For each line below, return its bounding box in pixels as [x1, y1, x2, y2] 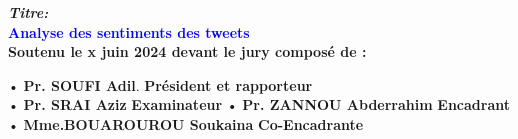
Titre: [8, 2, 49, 22]
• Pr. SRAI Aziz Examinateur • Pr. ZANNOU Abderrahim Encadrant [8, 94, 511, 115]
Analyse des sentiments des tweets [8, 21, 250, 42]
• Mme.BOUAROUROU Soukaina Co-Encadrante [8, 113, 364, 134]
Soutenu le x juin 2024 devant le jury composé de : [8, 41, 367, 62]
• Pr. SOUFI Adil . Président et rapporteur [8, 74, 313, 95]
